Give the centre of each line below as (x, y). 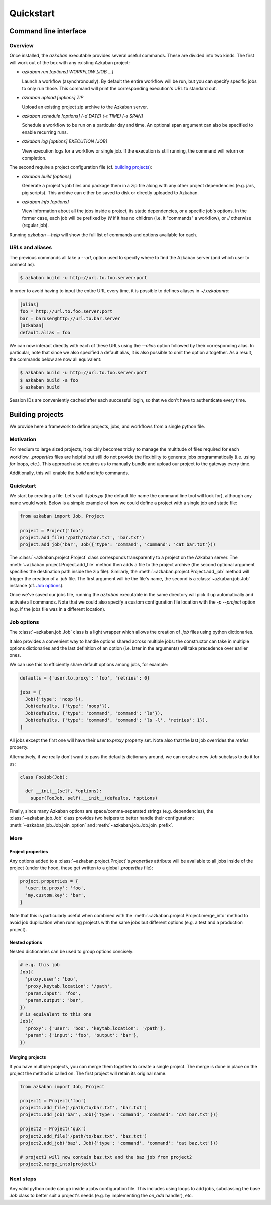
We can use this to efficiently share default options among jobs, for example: (89, 664)
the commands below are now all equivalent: (55, 359)
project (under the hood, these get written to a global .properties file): (81, 868)
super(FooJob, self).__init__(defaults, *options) (94, 798)
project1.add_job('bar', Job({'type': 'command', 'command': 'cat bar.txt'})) (119, 1115)
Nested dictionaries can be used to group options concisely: (72, 952)
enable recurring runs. (45, 132)
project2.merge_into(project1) (58, 1164)
